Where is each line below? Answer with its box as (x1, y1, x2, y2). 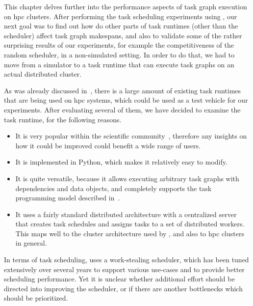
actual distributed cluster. (4, 69, 82, 79)
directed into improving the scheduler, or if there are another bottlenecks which (4, 283, 243, 293)
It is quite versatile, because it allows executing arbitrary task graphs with (15, 173, 239, 183)
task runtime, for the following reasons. (4, 114, 122, 124)
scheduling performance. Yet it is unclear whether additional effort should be (4, 274, 235, 284)
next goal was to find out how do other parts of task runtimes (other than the (4, 21, 238, 31)
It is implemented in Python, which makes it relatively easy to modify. (15, 157, 228, 167)
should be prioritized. (4, 293, 68, 303)
